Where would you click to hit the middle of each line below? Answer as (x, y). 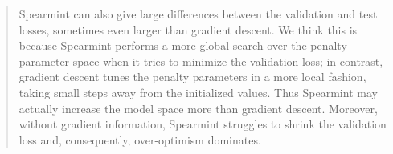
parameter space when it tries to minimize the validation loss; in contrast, (201, 61)
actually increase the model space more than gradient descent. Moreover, (198, 108)
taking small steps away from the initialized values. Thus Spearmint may (198, 92)
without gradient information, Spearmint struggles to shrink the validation (203, 124)
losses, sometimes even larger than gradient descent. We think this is (188, 29)
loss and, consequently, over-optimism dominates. (140, 139)
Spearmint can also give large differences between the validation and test (198, 14)
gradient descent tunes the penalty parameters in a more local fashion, (192, 77)
